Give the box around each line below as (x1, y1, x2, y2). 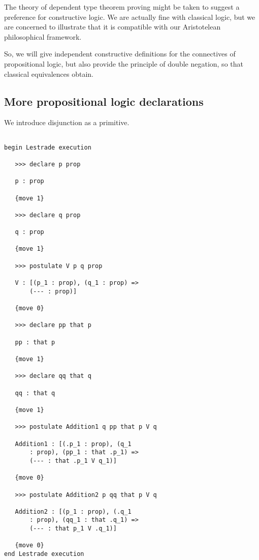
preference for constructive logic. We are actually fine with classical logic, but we (4, 11, 255, 22)
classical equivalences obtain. (4, 68, 93, 79)
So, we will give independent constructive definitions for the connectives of (4, 48, 236, 59)
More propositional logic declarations (4, 93, 204, 109)
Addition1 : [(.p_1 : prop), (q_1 (15, 440, 132, 448)
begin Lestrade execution (4, 143, 91, 151)
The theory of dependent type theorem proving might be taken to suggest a (4, 2, 240, 12)
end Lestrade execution (4, 550, 84, 558)
